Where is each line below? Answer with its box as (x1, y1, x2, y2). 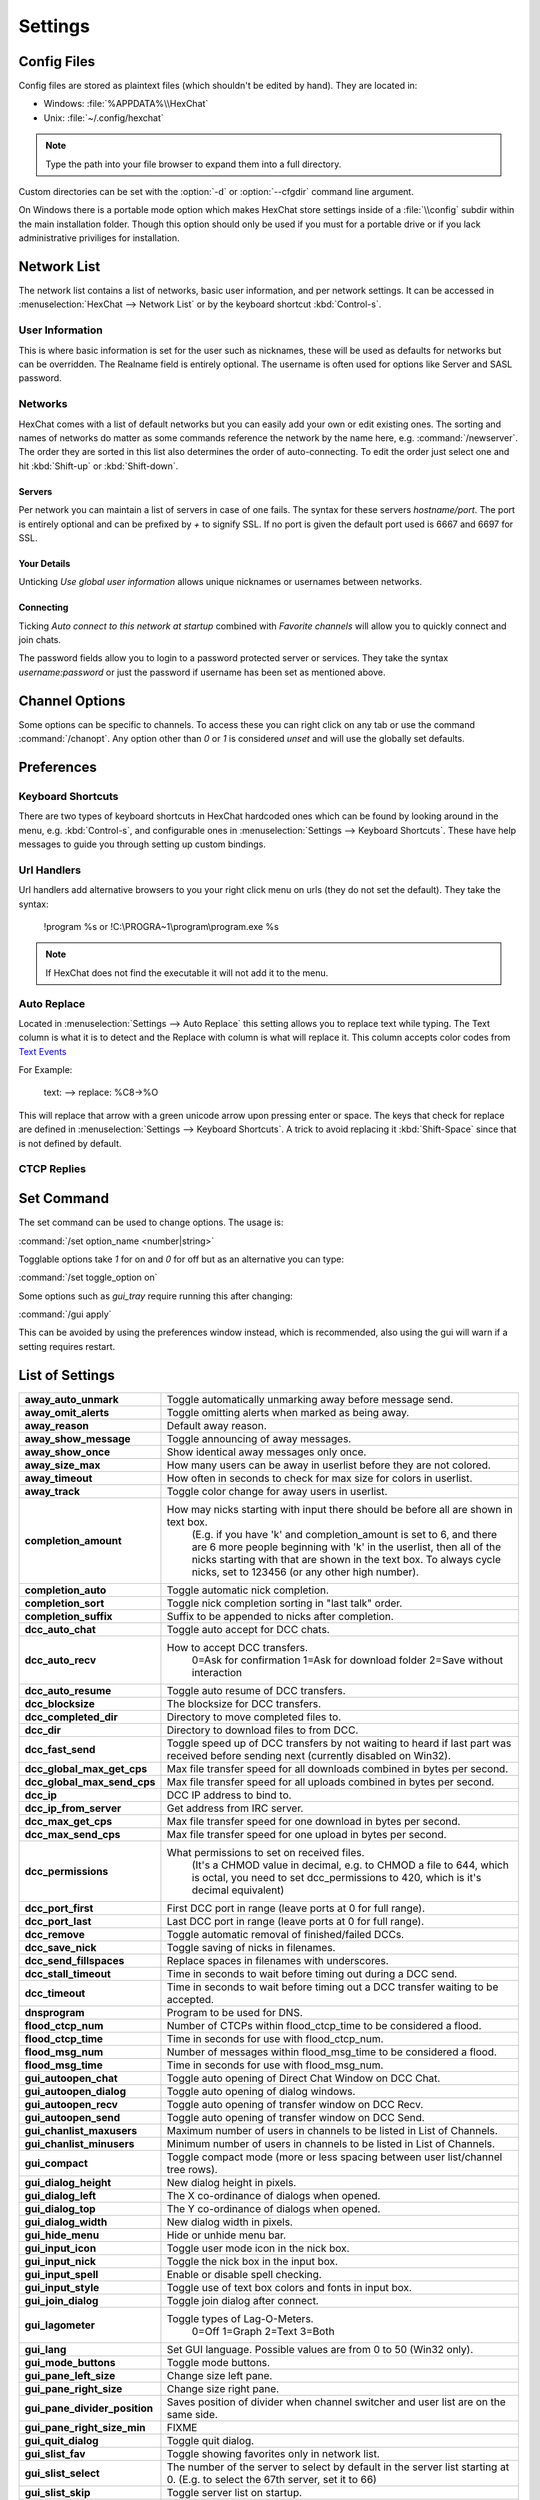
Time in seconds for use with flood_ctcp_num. (166, 2031, 384, 2045)
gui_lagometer (24, 2318, 95, 2332)
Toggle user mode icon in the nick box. (166, 2241, 350, 2255)
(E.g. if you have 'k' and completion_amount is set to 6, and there (191, 1527, 498, 1541)
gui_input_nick (24, 2254, 97, 2268)
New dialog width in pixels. (166, 2215, 294, 2229)
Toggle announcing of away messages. (166, 1431, 352, 1445)
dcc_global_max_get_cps (24, 1761, 148, 1775)
